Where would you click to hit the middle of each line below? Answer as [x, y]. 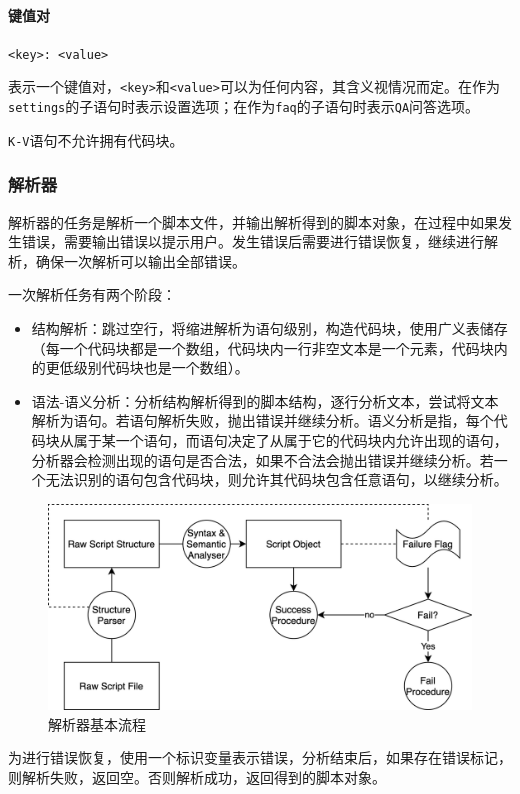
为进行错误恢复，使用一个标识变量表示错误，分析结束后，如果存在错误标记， [260, 757]
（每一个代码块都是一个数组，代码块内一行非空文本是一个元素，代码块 [262, 347]
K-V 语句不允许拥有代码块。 [96, 139]
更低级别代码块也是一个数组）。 [147, 367]
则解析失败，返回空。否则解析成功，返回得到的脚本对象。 [197, 776]
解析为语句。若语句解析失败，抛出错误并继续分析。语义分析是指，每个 [262, 420]
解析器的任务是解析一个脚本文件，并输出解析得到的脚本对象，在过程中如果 [253, 221]
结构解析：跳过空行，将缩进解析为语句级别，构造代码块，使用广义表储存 [269, 328]
